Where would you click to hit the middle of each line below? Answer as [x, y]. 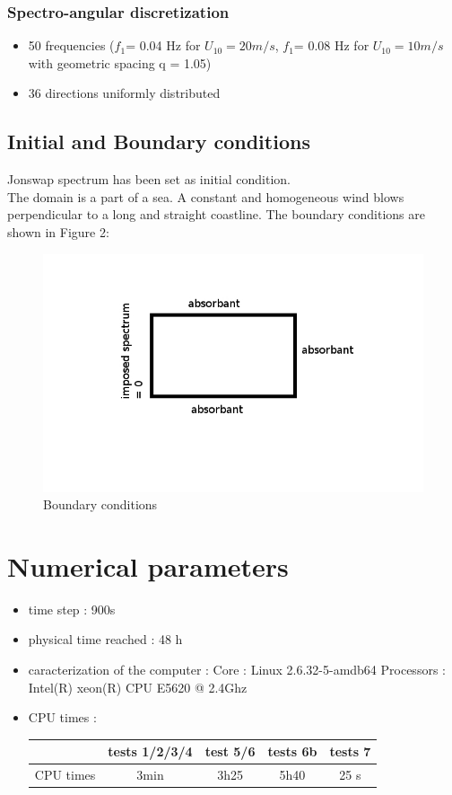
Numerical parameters [148, 565]
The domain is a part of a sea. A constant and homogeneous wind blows [206, 196]
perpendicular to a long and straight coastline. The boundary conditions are [216, 214]
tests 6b [292, 751]
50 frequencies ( [71, 45]
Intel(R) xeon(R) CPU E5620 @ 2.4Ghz [138, 687]
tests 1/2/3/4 [150, 751]
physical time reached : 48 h [105, 639]
